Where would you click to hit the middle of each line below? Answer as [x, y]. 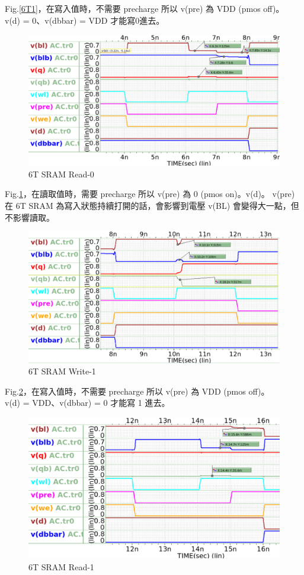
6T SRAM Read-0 [61, 174]
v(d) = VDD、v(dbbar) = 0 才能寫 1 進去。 [87, 403]
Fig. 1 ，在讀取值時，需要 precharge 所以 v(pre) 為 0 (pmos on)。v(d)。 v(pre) [150, 194]
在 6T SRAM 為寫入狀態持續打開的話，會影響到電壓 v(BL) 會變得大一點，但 [152, 206]
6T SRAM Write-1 [62, 371]
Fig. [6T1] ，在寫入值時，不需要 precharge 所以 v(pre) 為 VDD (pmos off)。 [145, 8]
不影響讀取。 [30, 217]
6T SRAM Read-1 [61, 566]
